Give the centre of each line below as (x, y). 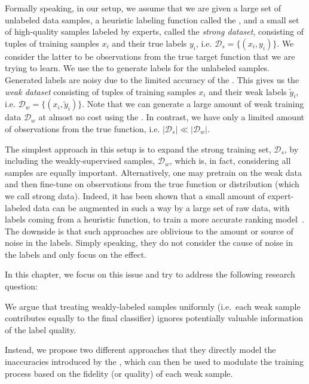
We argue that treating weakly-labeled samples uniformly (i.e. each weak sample (153, 306)
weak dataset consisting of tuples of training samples (100, 91)
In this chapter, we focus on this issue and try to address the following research (150, 274)
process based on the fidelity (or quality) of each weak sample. (119, 373)
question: (21, 286)
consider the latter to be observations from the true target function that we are (150, 56)
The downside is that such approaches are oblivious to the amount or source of (149, 231)
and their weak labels (248, 91)
